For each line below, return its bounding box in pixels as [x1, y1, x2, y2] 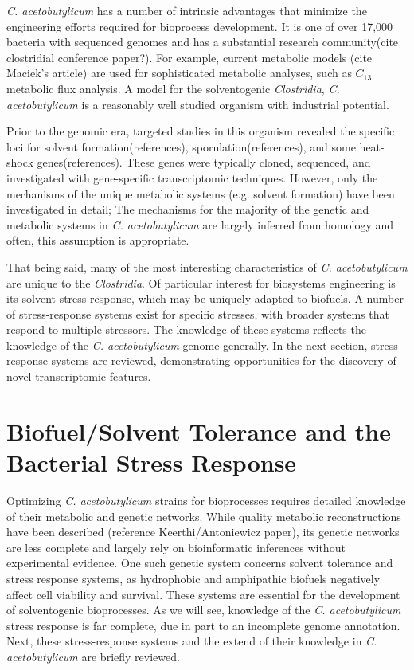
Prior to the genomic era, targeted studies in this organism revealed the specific [6, 123, 395, 139]
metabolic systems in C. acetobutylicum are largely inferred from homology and [6, 216, 394, 233]
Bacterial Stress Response [6, 446, 297, 479]
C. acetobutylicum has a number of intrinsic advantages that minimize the [6, 2, 367, 18]
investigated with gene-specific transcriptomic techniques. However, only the [6, 169, 378, 186]
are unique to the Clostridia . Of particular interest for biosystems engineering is [6, 274, 396, 291]
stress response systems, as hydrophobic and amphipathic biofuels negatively [6, 570, 381, 586]
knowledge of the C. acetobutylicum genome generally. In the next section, [6, 336, 368, 353]
